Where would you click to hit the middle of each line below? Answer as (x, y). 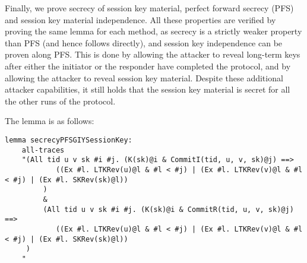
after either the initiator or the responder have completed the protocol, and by (148, 66)
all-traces (43, 150)
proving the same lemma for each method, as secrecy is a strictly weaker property (153, 31)
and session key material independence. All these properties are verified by (140, 19)
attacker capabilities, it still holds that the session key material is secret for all (148, 89)
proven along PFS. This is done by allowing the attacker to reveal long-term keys (153, 54)
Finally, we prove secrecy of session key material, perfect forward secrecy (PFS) (149, 8)
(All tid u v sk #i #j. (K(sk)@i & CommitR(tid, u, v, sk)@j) (168, 209)
